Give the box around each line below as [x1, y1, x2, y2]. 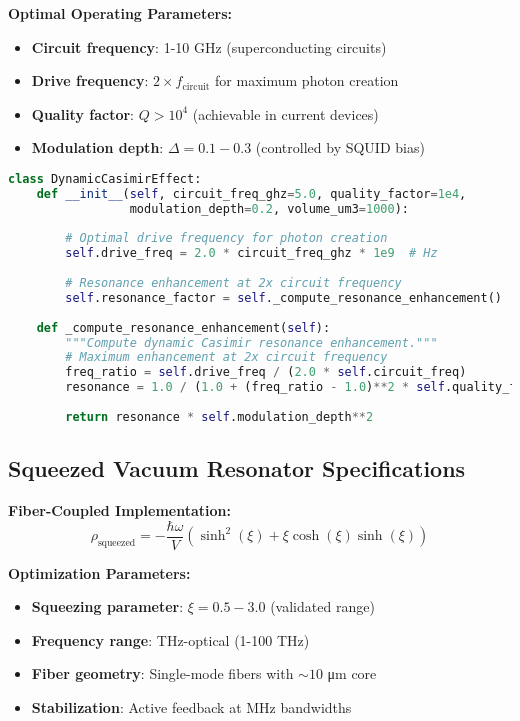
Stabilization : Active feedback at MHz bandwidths [31, 697, 352, 718]
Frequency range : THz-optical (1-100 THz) [31, 629, 310, 650]
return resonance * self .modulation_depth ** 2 [65, 409, 374, 424]
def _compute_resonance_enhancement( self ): [36, 320, 331, 335]
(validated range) [270, 596, 375, 617]
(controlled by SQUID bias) [255, 137, 425, 158]
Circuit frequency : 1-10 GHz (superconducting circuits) [31, 36, 387, 57]
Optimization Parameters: [8, 562, 191, 583]
